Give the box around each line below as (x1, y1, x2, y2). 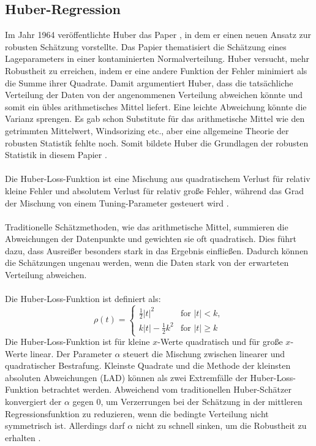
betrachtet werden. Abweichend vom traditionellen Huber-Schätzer (41, 383, 292, 396)
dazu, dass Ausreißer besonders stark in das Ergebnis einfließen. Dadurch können (5, 244, 309, 257)
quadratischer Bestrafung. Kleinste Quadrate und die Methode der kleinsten (5, 359, 291, 372)
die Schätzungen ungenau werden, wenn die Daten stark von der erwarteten (5, 256, 289, 269)
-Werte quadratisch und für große (157, 335, 283, 348)
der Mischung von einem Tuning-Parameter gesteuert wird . (5, 196, 229, 209)
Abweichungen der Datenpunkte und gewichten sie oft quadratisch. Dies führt (5, 232, 296, 245)
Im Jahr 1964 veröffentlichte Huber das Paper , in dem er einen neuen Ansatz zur (5, 28, 312, 41)
